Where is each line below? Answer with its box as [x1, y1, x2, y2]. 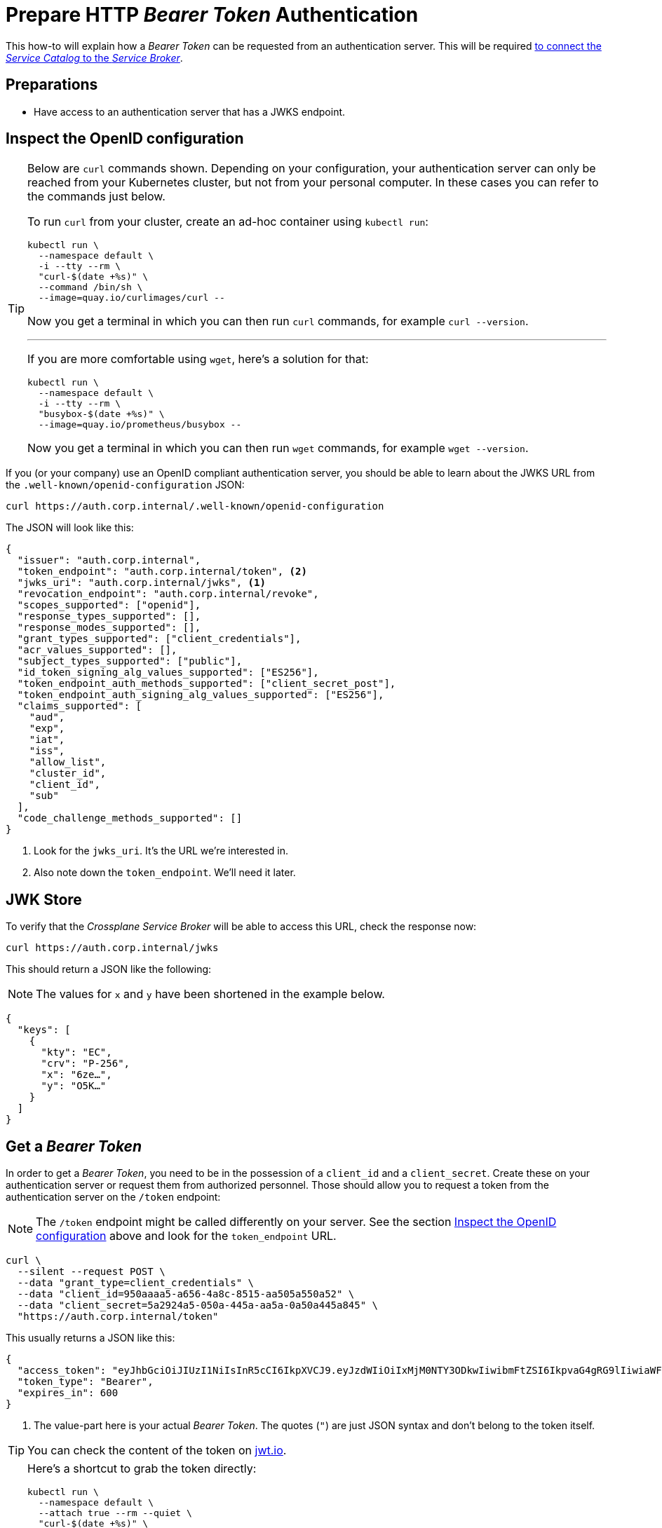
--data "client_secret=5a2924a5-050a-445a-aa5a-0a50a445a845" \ [17, 1300, 379, 1311]
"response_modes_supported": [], [17, 622, 201, 634]
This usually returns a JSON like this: [6, 1332, 175, 1344]
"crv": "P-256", [41, 1058, 130, 1070]
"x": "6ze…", [41, 1069, 112, 1081]
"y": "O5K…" [41, 1080, 107, 1092]
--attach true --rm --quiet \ [38, 1508, 192, 1519]
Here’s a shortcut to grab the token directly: [27, 1461, 257, 1476]
